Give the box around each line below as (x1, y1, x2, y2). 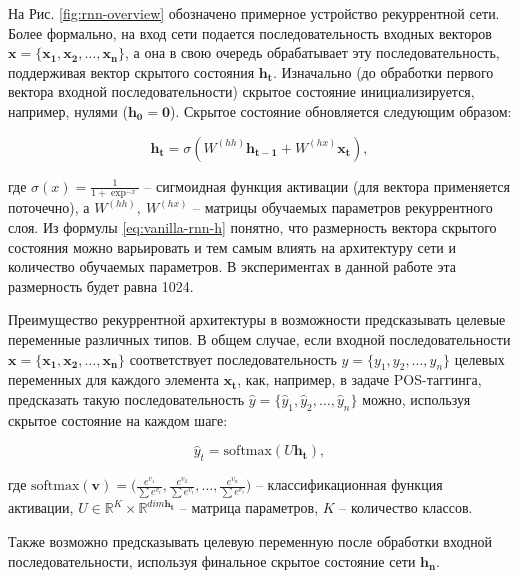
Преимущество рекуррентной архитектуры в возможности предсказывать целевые (8, 309, 506, 330)
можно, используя (362, 388, 471, 409)
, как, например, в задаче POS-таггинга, (237, 369, 482, 390)
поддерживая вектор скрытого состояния (8, 61, 255, 82)
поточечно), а (8, 197, 90, 218)
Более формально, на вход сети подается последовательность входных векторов (8, 22, 492, 43)
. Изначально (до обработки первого (272, 61, 494, 82)
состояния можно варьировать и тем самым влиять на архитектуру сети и (8, 236, 456, 257)
